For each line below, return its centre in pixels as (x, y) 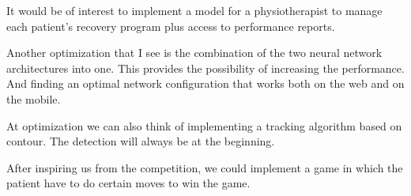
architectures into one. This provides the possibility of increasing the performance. (205, 68)
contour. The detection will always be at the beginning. (141, 141)
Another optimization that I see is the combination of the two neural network (194, 53)
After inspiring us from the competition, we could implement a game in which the (205, 167)
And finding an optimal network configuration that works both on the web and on (205, 83)
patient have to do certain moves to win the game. (128, 183)
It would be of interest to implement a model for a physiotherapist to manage (194, 10)
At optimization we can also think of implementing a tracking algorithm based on (204, 125)
